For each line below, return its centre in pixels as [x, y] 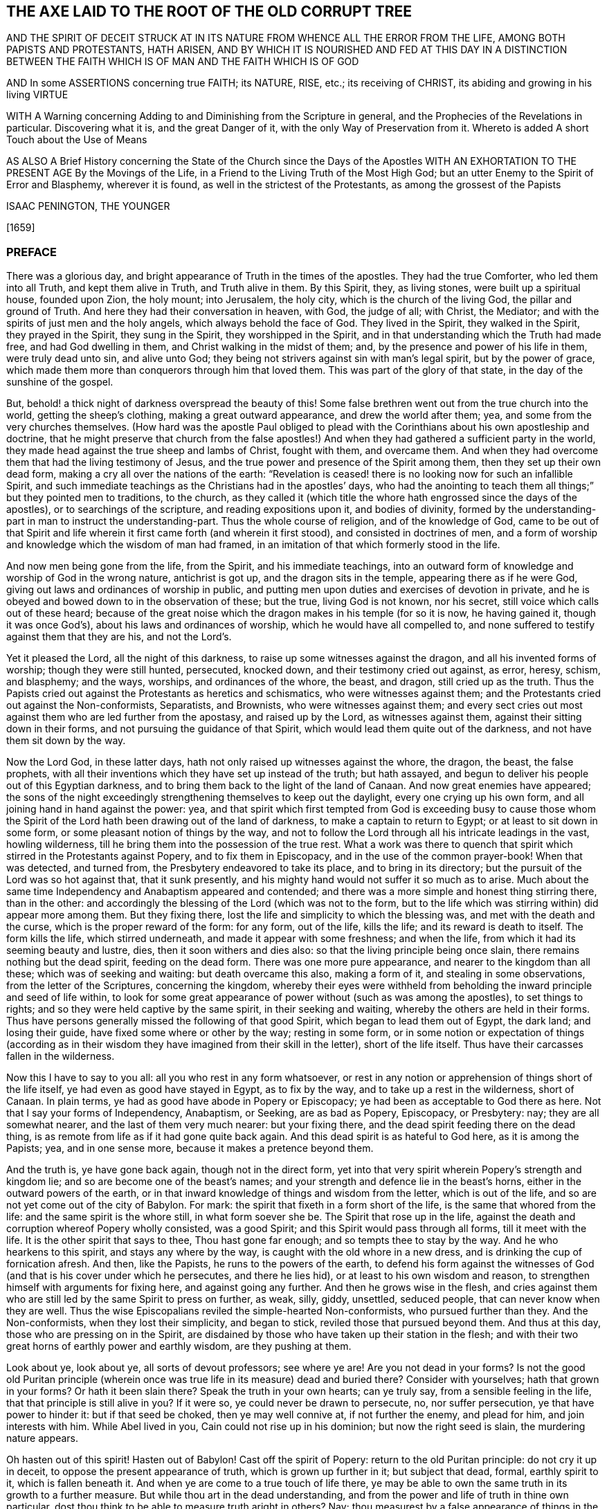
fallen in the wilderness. [61, 1056]
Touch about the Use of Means [77, 140]
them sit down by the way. [66, 741]
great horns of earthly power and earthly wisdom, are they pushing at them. [179, 1346]
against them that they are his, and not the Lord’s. [119, 637]
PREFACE [31, 252]
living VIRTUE [37, 95]
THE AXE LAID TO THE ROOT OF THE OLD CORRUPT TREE [209, 11]
